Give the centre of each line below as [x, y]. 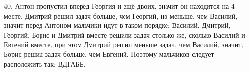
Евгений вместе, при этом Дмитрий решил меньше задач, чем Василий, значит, [124, 44]
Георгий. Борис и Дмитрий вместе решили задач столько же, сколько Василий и [124, 35]
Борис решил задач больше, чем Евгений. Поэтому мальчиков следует [109, 54]
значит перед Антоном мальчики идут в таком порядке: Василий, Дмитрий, [117, 25]
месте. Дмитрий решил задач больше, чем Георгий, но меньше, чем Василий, [121, 15]
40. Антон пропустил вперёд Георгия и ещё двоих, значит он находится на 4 [119, 6]
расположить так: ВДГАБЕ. [45, 63]
